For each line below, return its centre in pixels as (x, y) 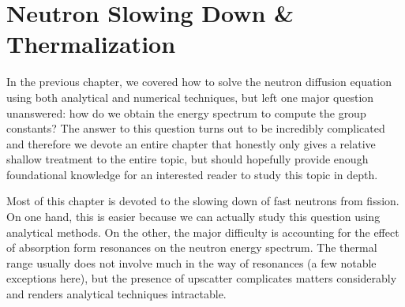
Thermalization (91, 44)
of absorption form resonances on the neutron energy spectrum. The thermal (192, 247)
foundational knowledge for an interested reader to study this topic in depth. (192, 174)
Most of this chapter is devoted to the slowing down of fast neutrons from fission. (203, 201)
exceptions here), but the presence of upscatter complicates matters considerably (202, 278)
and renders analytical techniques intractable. (116, 294)
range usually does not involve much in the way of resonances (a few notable (191, 262)
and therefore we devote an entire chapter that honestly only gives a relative (191, 143)
